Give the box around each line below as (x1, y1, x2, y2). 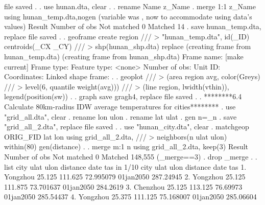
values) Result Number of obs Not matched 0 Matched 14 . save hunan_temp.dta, (4, 21, 261, 32)
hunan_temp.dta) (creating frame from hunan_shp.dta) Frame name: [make (4, 51, 244, 61)
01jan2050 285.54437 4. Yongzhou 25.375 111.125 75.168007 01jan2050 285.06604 (4, 191, 257, 202)
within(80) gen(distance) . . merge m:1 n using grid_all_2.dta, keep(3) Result (4, 141, 249, 152)
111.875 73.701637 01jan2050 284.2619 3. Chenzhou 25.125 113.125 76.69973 (4, 181, 243, 192)
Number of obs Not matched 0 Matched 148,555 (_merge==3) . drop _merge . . (4, 151, 257, 162)
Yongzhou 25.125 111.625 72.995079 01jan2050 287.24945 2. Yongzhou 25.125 (4, 171, 246, 182)
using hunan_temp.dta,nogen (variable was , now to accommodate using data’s (4, 11, 252, 21)
